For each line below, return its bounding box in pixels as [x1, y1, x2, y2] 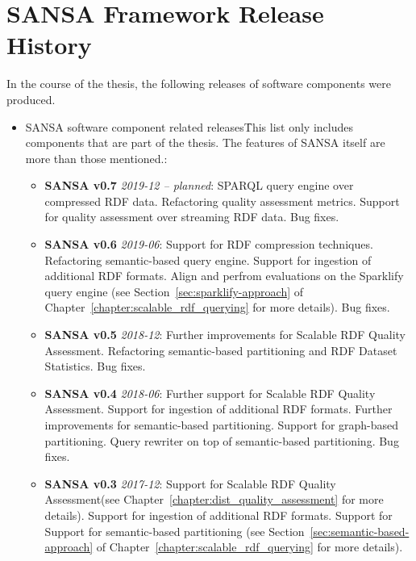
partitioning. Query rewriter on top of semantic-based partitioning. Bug [44, 432, 399, 449]
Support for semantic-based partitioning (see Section [44, 522, 305, 539]
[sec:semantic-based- [310, 522, 410, 539]
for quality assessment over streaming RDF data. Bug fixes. [44, 208, 339, 225]
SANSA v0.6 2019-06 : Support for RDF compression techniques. [44, 236, 373, 253]
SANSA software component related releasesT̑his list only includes [25, 118, 353, 135]
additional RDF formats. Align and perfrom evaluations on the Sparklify [44, 267, 404, 284]
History [6, 28, 92, 61]
